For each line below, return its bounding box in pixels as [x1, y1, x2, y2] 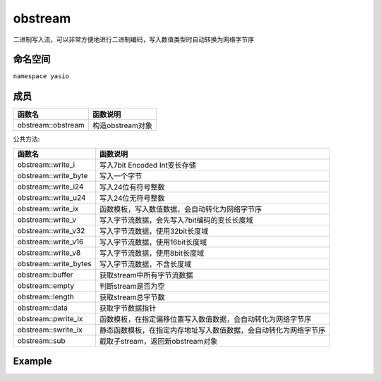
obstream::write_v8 [17, 247, 81, 257]
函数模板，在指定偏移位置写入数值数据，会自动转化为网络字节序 [99, 314, 312, 324]
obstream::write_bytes [17, 258, 92, 268]
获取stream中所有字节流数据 [99, 270, 193, 280]
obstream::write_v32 [17, 225, 85, 235]
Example [13, 356, 52, 368]
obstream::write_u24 [17, 192, 86, 202]
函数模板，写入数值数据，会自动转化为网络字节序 [99, 204, 262, 214]
